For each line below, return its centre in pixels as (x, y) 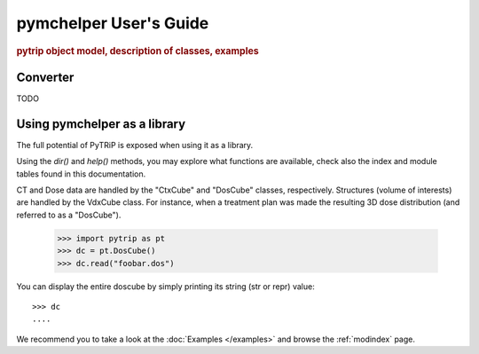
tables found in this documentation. (81, 174)
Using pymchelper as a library (101, 124)
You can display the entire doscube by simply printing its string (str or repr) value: (165, 286)
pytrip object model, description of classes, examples (137, 51)
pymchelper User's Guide (113, 23)
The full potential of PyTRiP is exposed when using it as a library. (135, 145)
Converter (45, 77)
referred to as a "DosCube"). (69, 215)
